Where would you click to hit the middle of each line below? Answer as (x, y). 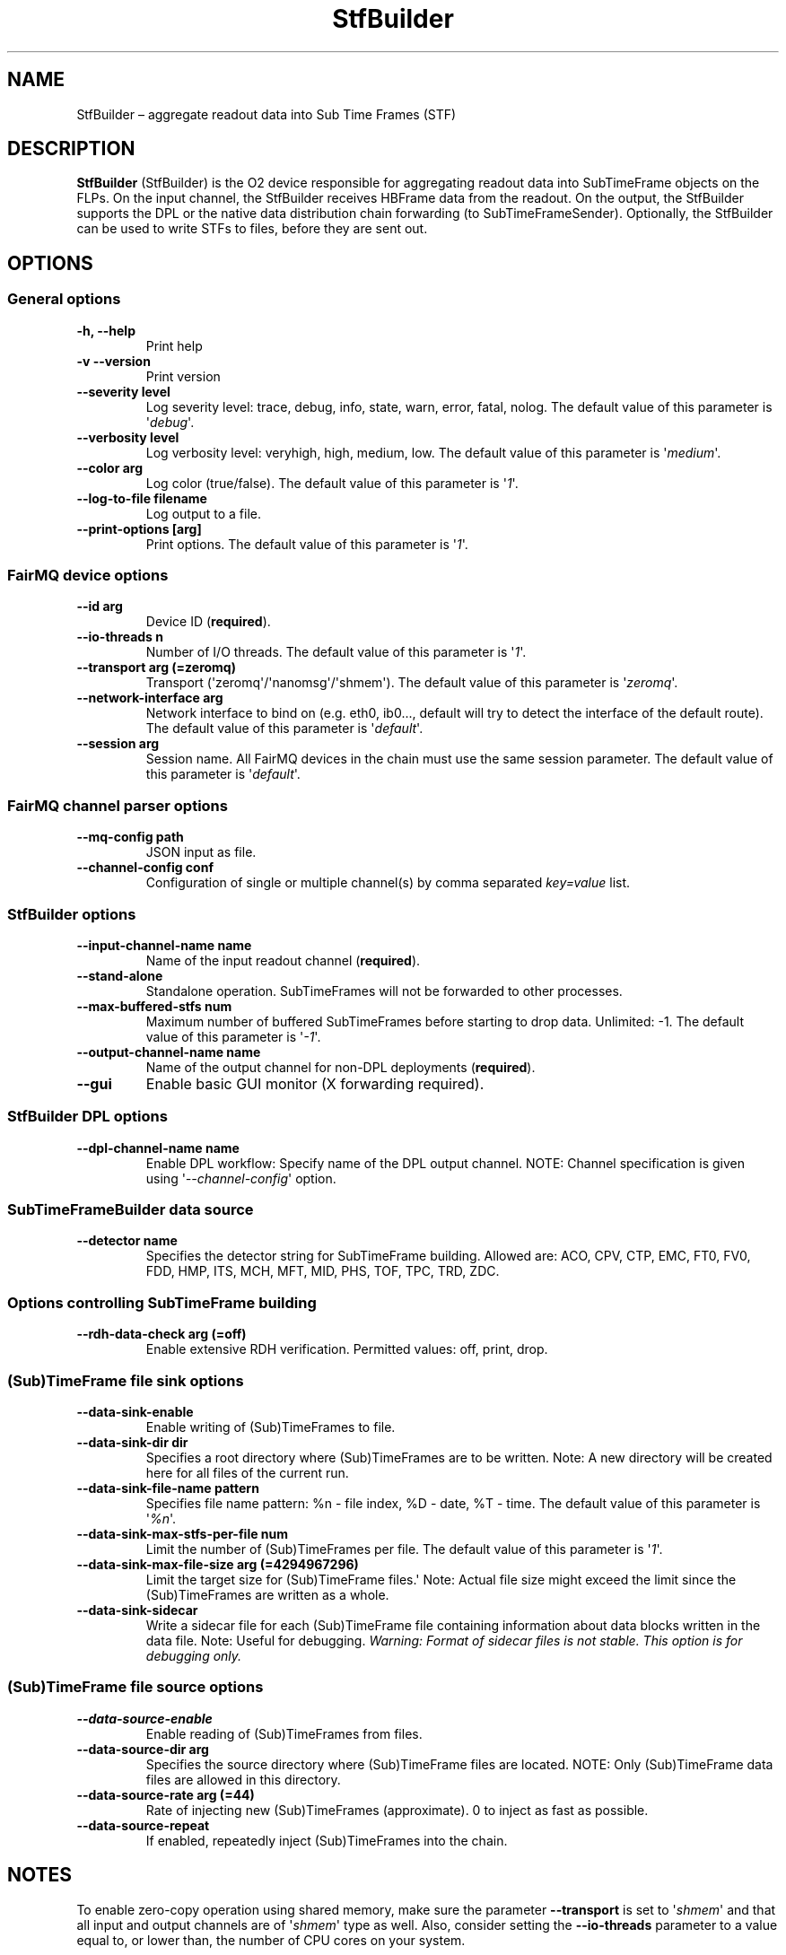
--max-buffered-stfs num (154, 1006)
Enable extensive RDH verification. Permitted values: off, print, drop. (347, 1349)
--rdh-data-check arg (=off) (162, 1334)
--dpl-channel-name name (158, 1148)
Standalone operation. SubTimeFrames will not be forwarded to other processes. (384, 991)
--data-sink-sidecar (137, 1610)
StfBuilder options (72, 914)
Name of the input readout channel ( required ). (283, 960)
